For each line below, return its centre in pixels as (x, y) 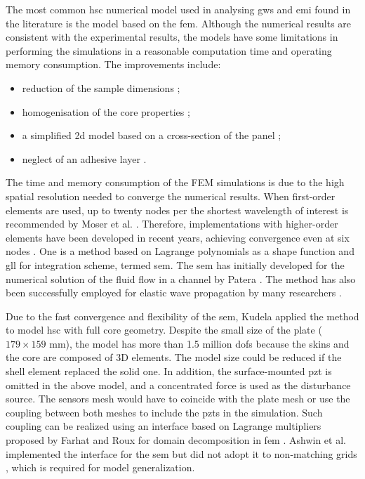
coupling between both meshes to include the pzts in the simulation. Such (164, 412)
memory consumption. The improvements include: (113, 64)
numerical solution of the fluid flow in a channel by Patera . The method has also (181, 278)
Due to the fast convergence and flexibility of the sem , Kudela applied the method (182, 316)
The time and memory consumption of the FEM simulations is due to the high (175, 182)
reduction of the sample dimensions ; (101, 87)
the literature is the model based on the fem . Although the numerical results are (179, 23)
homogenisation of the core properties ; (106, 111)
